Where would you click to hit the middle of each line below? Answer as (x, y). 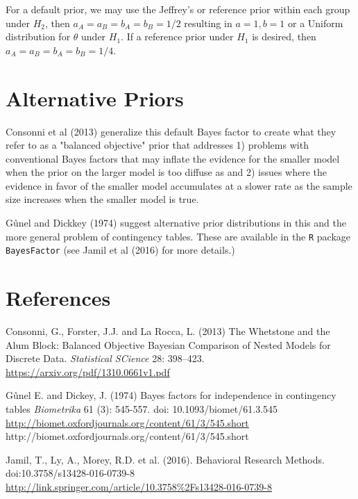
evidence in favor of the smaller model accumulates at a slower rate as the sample (179, 185)
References (58, 298)
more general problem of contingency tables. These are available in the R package (178, 236)
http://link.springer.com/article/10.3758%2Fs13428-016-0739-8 (139, 487)
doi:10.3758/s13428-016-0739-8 (70, 473)
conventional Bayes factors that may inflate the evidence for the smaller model (173, 158)
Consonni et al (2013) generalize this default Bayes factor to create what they (171, 131)
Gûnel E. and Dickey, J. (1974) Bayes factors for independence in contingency (171, 395)
